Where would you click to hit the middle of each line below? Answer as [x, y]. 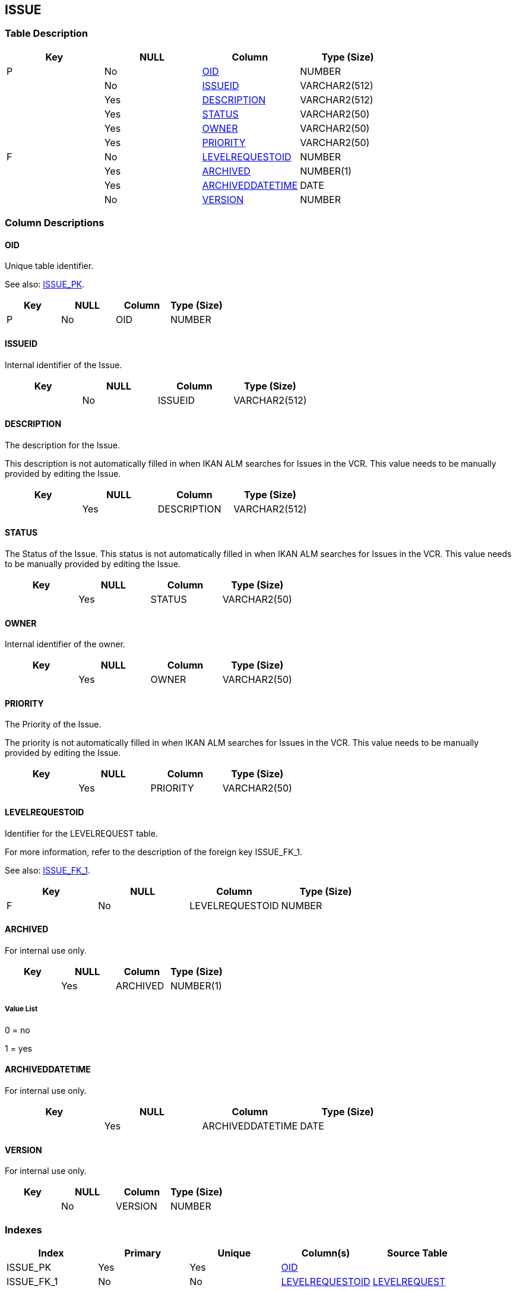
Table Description [47, 34]
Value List [21, 1009]
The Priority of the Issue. [53, 724]
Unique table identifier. [49, 266]
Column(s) [326, 1253]
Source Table [417, 1253]
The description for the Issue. [62, 445]
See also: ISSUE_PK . [45, 284]
